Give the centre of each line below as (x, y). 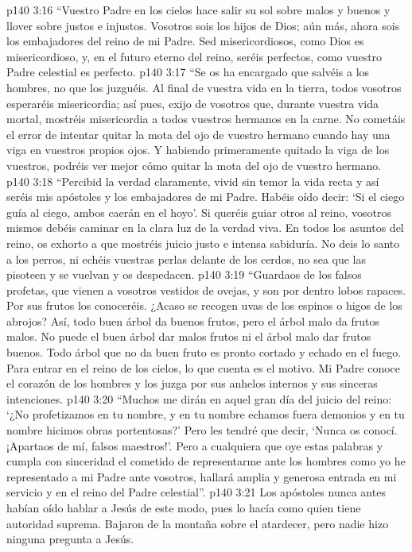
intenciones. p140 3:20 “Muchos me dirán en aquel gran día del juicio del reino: (199, 398)
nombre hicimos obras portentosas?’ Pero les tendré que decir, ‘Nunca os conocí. (202, 430)
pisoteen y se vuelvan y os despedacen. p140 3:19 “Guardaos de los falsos (184, 274)
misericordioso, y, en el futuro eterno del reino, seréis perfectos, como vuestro (194, 56)
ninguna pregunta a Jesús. (70, 539)
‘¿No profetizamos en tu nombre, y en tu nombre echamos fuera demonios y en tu (206, 414)
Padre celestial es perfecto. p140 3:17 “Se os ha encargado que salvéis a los (188, 72)
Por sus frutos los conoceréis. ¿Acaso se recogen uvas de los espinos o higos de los (204, 305)
